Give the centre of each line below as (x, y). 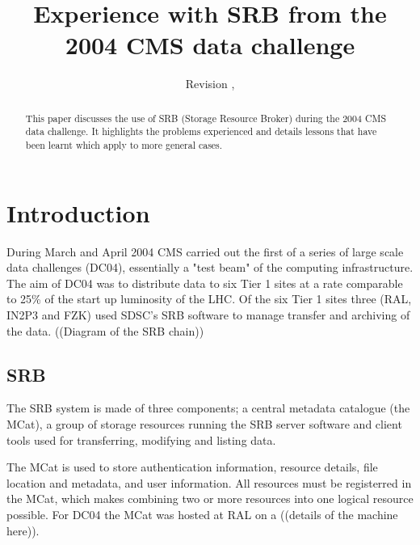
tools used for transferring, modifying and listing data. (141, 439)
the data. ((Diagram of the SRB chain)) (105, 330)
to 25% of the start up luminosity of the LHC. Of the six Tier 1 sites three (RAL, (209, 299)
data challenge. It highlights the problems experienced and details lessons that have (201, 131)
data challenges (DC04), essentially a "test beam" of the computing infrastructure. (210, 267)
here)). (23, 530)
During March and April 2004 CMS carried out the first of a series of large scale (205, 251)
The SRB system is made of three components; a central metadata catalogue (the (208, 408)
